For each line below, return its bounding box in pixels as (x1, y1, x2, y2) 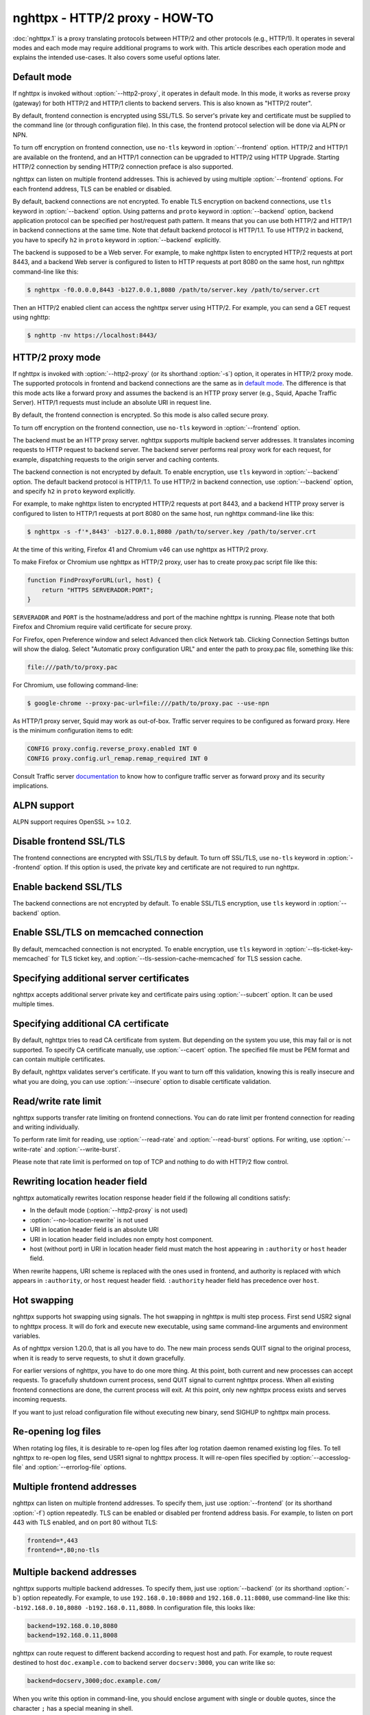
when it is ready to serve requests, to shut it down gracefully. (12, 1353, 186, 1362)
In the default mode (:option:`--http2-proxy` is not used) (29, 1206, 188, 1214)
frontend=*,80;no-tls (27, 1546, 100, 1554)
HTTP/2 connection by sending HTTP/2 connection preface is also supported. (12, 162, 234, 171)
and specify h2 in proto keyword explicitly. (12, 487, 136, 495)
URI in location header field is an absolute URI (29, 1225, 159, 1234)
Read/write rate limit (12, 1095, 102, 1107)
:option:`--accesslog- (290, 1453, 351, 1461)
